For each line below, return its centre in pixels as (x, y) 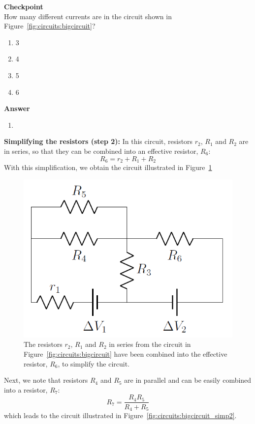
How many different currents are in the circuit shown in (88, 16)
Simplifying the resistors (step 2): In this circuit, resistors (98, 141)
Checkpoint (24, 6)
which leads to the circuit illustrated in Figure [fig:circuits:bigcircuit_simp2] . (120, 415)
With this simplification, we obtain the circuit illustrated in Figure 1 (108, 167)
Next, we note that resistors (46, 380)
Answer (17, 108)
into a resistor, (26, 389)
